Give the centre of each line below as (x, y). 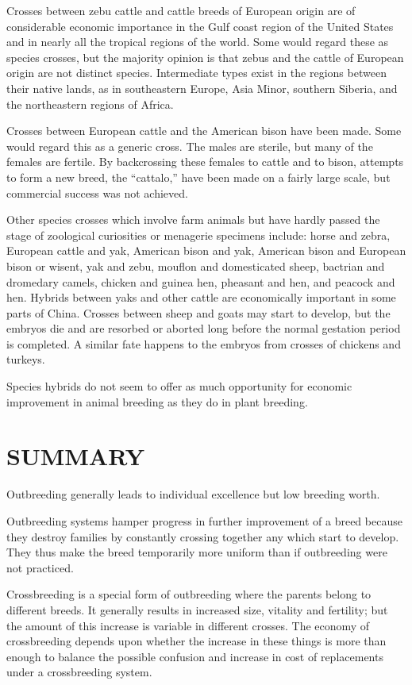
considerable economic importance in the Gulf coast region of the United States (200, 26)
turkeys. (26, 359)
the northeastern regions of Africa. (90, 104)
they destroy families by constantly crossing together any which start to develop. (203, 536)
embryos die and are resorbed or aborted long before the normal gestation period (204, 328)
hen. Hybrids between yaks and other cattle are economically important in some (201, 297)
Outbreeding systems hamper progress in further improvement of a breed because (204, 520)
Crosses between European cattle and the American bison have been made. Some (204, 131)
